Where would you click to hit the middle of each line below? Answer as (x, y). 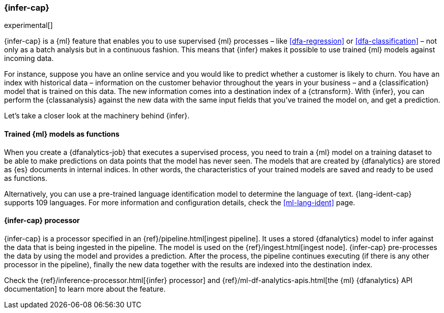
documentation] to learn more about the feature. (85, 289)
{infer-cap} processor (42, 221)
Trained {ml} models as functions (62, 134)
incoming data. (29, 58)
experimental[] (28, 25)
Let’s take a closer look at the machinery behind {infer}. (97, 116)
